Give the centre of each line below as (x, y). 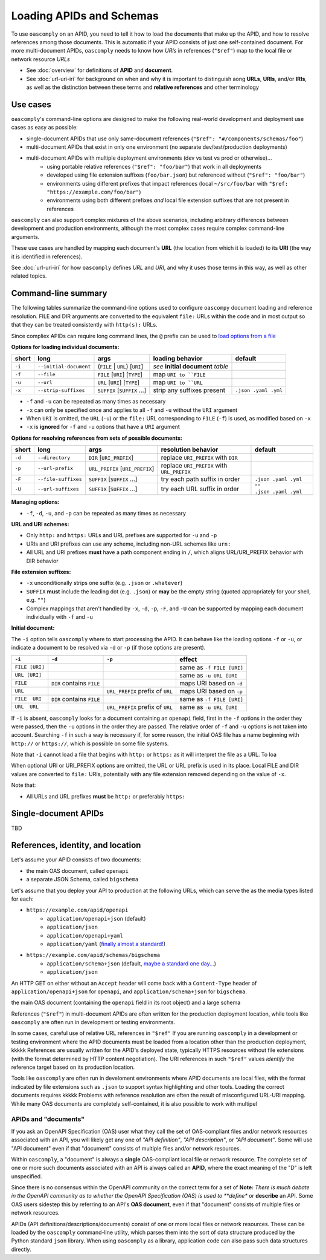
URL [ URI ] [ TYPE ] (119, 382)
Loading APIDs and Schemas (85, 16)
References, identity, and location (76, 845)
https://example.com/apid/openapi (77, 910)
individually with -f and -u (60, 616)
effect (188, 659)
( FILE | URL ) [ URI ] (120, 367)
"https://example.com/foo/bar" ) (94, 192)
